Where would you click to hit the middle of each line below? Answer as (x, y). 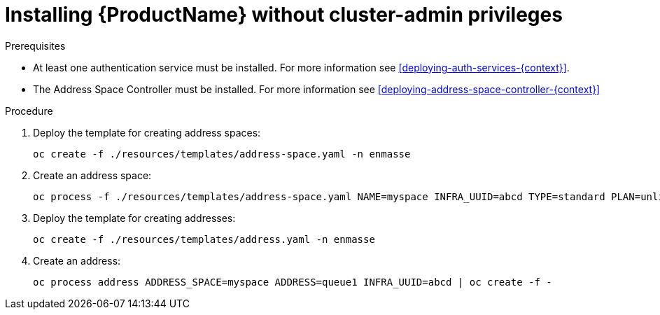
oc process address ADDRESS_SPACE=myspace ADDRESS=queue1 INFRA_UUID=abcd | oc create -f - (293, 282)
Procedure (29, 111)
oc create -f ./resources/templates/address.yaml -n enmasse (204, 239)
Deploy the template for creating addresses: (134, 218)
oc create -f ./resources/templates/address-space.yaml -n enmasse (222, 154)
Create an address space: (92, 175)
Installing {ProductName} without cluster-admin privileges (284, 15)
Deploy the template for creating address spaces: (147, 132)
